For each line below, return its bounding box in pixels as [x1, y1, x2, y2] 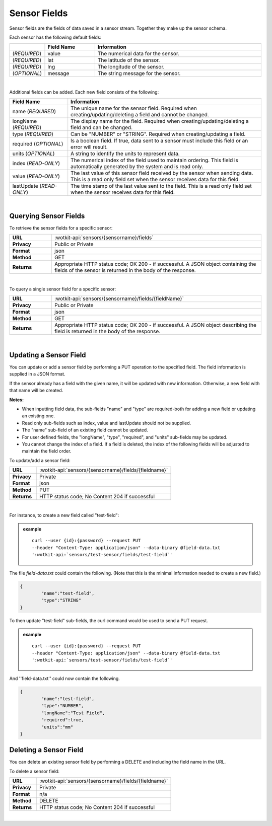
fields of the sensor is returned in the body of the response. [54, 267, 196, 274]
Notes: [9, 397, 24, 403]
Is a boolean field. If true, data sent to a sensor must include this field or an [71, 137, 248, 144]
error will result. [71, 143, 108, 151]
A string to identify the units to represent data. [71, 150, 180, 157]
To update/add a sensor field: [9, 457, 71, 463]
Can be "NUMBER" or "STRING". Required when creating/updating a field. [71, 131, 246, 138]
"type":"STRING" [41, 597, 82, 604]
